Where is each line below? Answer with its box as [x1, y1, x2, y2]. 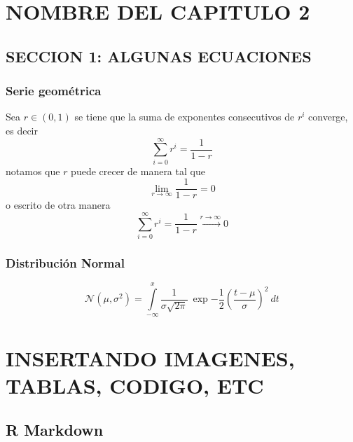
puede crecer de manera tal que [71, 163, 205, 178]
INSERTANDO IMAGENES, [6, 343, 295, 372]
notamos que [6, 163, 60, 178]
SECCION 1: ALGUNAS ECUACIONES [6, 45, 312, 67]
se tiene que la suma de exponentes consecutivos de [74, 109, 295, 124]
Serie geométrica [6, 82, 102, 99]
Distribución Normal [6, 254, 125, 271]
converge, [308, 109, 348, 124]
